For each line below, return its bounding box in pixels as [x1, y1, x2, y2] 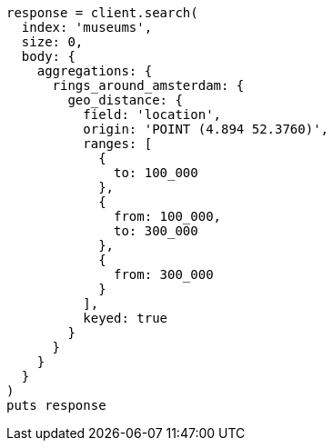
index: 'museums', [21, 20, 153, 35]
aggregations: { [36, 64, 153, 78]
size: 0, [21, 35, 84, 49]
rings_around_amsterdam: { [52, 78, 245, 93]
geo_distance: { [67, 93, 183, 107]
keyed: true [83, 311, 168, 325]
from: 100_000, [114, 209, 222, 224]
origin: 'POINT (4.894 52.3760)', [83, 122, 329, 136]
